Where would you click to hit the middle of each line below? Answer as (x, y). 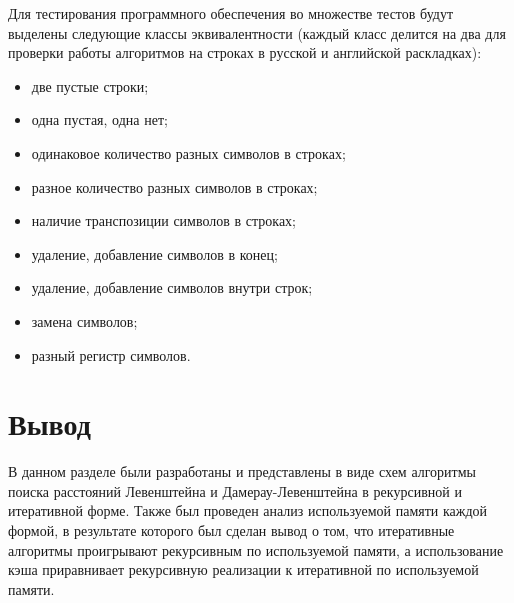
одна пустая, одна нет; (99, 119)
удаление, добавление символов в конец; (154, 253)
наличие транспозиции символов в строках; (164, 220)
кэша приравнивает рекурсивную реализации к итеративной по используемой (243, 569)
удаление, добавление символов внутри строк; (172, 287)
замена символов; (84, 320)
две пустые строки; (90, 85)
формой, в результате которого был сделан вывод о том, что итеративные (231, 530)
